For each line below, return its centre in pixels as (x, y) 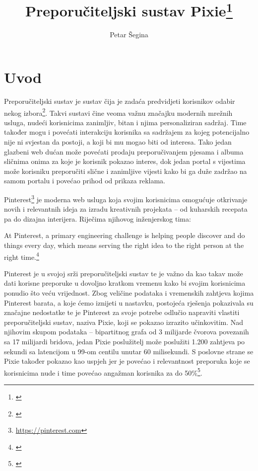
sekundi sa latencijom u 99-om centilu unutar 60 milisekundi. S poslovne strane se (129, 351)
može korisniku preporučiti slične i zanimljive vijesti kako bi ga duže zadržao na (126, 171)
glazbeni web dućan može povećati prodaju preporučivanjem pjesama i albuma (124, 151)
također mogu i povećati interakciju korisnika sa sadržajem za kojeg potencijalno (127, 132)
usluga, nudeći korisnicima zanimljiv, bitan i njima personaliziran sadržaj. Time (125, 122)
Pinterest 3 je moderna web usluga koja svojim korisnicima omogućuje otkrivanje (126, 198)
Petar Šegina (129, 35)
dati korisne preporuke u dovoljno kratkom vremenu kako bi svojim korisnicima (125, 283)
